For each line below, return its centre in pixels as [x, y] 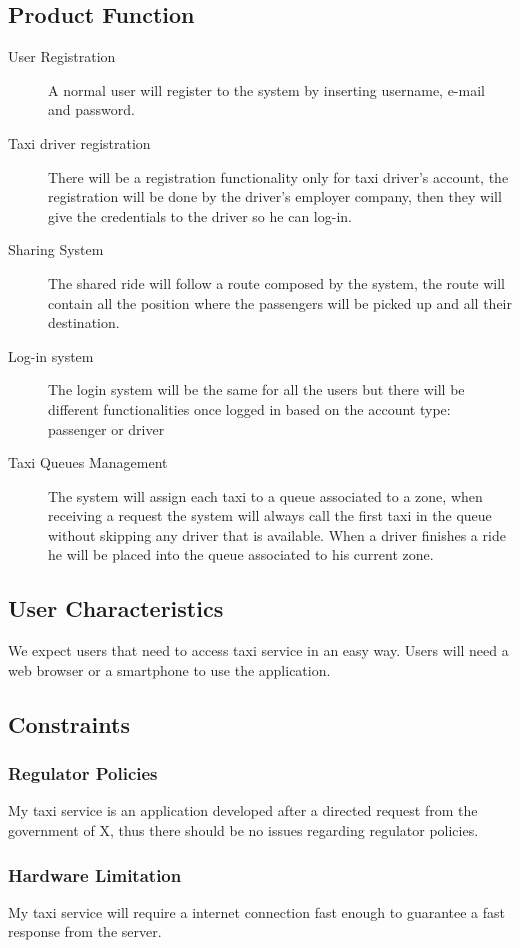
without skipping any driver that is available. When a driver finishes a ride [277, 534]
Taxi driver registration [79, 142]
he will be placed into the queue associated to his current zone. [241, 554]
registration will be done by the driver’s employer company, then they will [275, 196]
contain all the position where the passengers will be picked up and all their [280, 302]
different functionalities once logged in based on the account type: [249, 408]
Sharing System [56, 249]
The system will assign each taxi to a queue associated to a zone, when [265, 495]
